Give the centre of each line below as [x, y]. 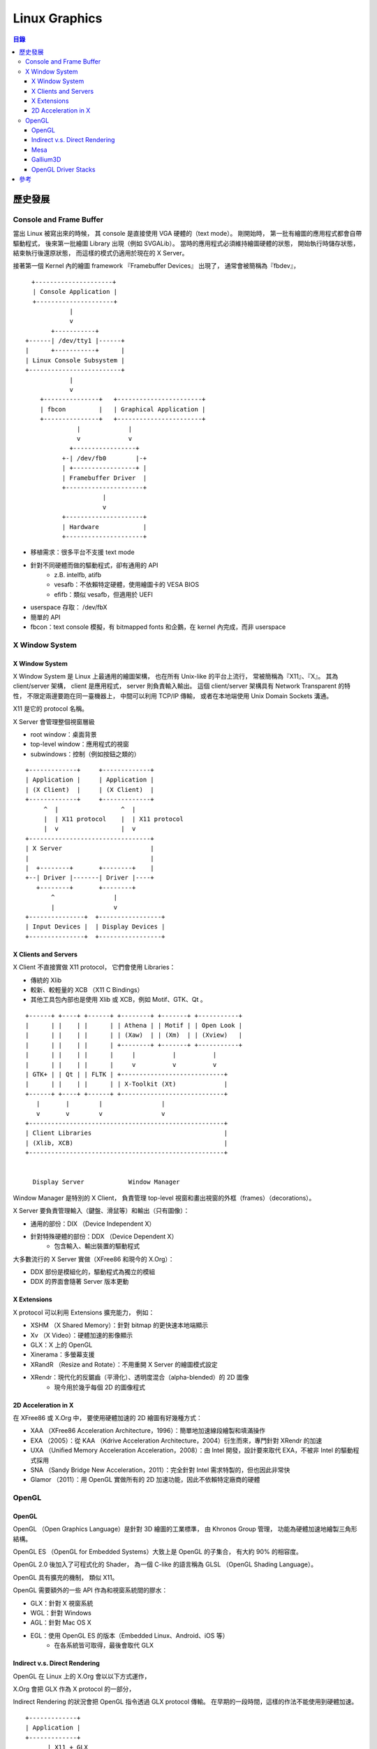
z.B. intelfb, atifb [77, 575]
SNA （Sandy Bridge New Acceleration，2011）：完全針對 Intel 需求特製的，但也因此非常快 [160, 1470]
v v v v [101, 1113]
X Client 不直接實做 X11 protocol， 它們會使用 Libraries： [94, 967]
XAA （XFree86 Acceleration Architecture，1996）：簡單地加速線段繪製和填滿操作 [148, 1431]
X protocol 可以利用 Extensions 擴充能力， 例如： [84, 1312]
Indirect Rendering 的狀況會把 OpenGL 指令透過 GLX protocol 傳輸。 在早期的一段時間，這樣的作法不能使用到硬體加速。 [185, 1702]
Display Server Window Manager [106, 1182]
